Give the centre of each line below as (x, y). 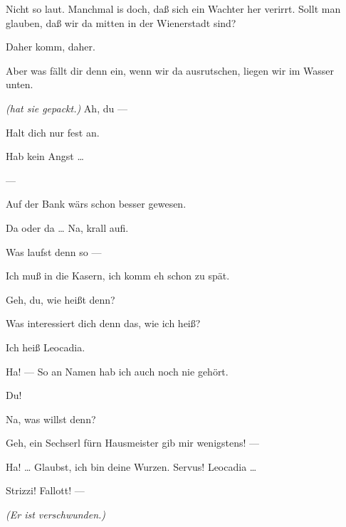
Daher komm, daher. (51, 47)
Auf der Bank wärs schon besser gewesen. (96, 204)
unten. (20, 84)
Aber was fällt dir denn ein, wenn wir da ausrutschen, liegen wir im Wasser (170, 70)
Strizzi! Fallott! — (45, 490)
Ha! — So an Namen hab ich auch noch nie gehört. (117, 371)
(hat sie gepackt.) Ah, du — (67, 108)
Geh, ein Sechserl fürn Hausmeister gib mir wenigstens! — (133, 443)
